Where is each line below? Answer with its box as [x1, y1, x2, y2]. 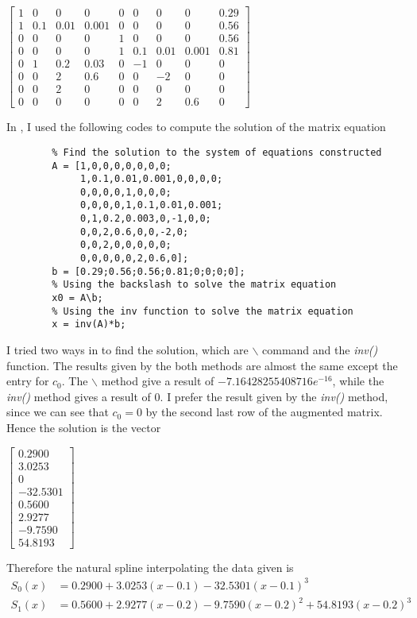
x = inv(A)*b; [52, 319, 126, 330]
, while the [332, 373, 384, 389]
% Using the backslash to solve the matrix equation [52, 279, 337, 291]
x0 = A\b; [52, 292, 103, 304]
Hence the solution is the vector [6, 419, 161, 435]
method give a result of [101, 373, 214, 389]
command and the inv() [262, 342, 378, 358]
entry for [6, 373, 49, 389]
